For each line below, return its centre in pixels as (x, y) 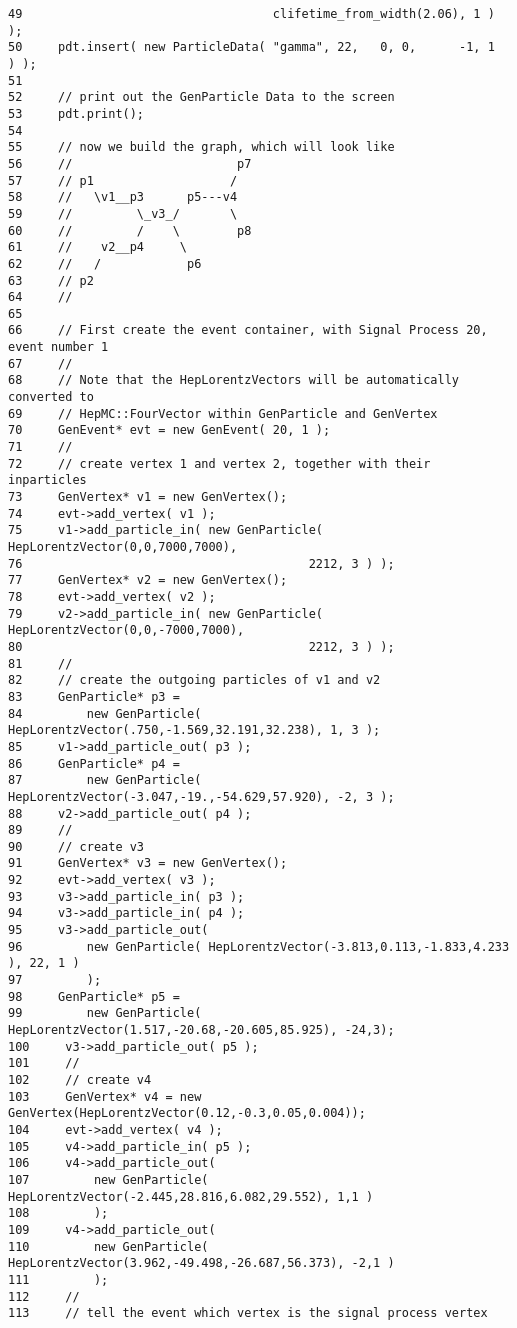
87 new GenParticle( (105, 780)
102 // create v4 (80, 1080)
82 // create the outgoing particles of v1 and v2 (194, 680)
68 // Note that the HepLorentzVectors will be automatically (234, 380)
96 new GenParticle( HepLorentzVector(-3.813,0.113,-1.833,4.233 (259, 946)
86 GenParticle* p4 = (94, 763)
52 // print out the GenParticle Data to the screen (201, 97)
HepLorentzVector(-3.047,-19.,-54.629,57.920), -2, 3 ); (201, 796)
